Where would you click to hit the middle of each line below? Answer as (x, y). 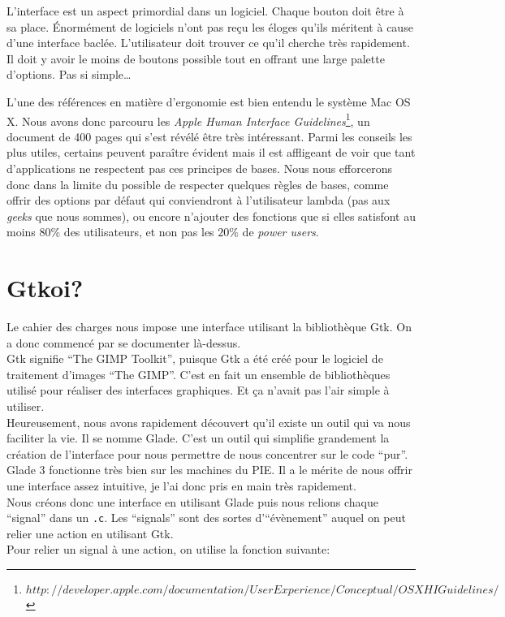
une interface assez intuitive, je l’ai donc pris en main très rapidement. (181, 486)
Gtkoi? (45, 288)
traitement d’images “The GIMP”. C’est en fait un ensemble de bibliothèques (199, 374)
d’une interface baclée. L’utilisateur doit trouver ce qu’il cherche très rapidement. (208, 43)
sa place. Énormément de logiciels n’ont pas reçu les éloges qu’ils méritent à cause (210, 26)
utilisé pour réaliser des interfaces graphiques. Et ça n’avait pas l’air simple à (198, 390)
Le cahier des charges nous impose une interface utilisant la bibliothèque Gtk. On (209, 327)
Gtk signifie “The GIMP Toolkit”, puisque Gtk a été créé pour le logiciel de (195, 358)
